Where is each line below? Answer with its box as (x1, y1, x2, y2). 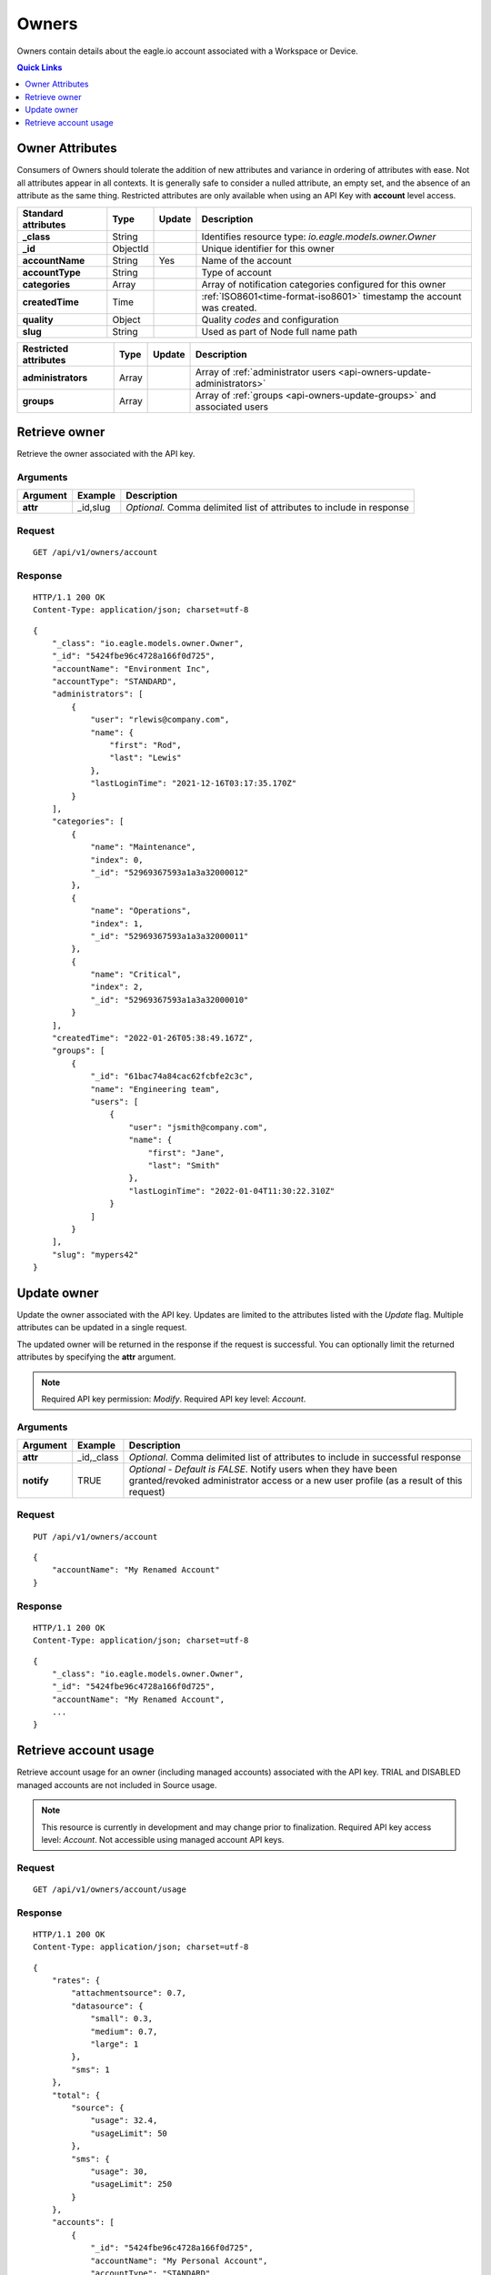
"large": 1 (90, 2038, 139, 2049)
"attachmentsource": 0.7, (71, 1988, 186, 1998)
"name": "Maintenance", (90, 842, 196, 853)
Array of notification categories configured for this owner (201, 278, 446, 290)
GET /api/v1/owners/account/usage (33, 1884, 186, 1895)
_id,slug (77, 501, 111, 514)
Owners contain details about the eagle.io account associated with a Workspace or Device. (16, 45, 358, 56)
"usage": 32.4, (90, 2116, 158, 2126)
